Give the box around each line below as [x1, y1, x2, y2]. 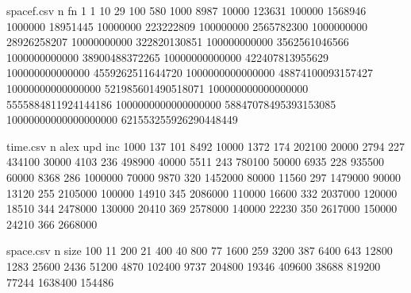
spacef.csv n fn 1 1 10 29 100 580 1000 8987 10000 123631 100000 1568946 [6, 2, 367, 18]
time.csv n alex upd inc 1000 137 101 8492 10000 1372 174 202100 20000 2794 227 [6, 137, 405, 154]
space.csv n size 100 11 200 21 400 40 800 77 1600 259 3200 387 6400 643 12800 [6, 242, 393, 259]
